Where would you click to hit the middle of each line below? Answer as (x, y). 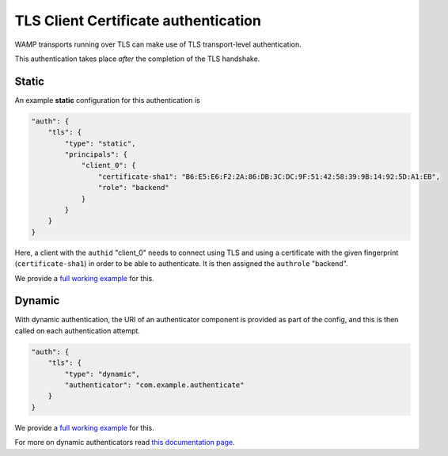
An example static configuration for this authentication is (108, 100)
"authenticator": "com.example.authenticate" (154, 385)
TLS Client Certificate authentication (138, 21)
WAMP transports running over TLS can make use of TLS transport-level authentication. (158, 44)
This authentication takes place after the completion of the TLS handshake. (137, 59)
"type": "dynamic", (102, 374)
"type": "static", (100, 143)
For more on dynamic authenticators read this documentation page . (125, 443)
